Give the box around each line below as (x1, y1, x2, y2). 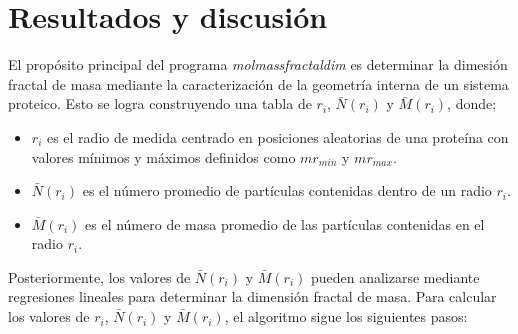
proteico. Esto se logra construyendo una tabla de (8, 93, 312, 114)
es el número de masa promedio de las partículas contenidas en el (85, 213, 485, 234)
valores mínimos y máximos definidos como (31, 146, 296, 167)
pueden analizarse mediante (310, 266, 480, 287)
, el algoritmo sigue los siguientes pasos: (224, 306, 468, 327)
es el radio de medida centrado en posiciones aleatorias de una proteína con (46, 126, 509, 147)
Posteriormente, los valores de (8, 266, 191, 287)
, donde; (447, 93, 497, 114)
